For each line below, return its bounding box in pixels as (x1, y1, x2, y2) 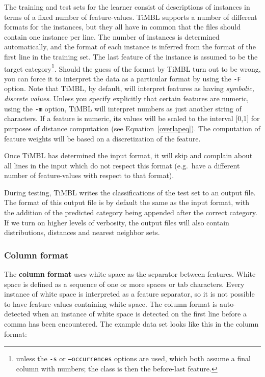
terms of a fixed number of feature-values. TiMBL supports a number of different (4, 11, 257, 22)
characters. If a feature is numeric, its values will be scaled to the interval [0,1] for (4, 113, 260, 124)
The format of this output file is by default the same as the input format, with (4, 197, 250, 208)
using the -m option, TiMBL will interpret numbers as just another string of (4, 103, 242, 113)
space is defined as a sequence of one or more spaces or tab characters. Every (4, 278, 245, 289)
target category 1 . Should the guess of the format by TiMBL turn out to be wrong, (4, 62, 261, 74)
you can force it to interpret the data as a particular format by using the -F (4, 73, 241, 83)
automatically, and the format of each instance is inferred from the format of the (4, 41, 256, 52)
